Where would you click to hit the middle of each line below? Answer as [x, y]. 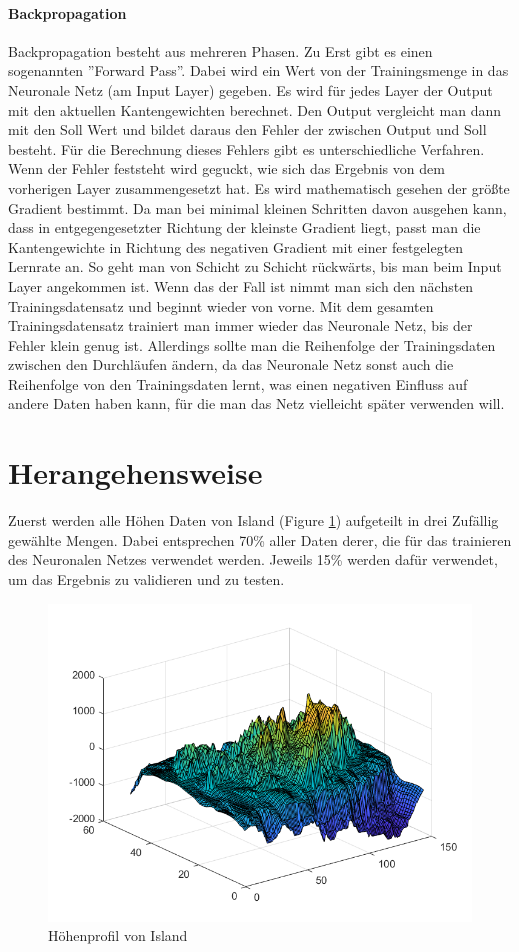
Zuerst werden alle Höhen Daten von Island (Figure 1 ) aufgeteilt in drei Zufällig [253, 520]
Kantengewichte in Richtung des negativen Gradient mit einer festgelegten [236, 246]
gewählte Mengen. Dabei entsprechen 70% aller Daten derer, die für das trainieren [260, 539]
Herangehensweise [135, 472]
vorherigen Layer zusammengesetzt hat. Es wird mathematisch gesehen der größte [259, 187]
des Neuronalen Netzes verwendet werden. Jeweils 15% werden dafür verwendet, [253, 559]
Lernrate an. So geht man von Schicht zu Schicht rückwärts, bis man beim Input [255, 266]
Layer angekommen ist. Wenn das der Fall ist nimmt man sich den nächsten [241, 285]
